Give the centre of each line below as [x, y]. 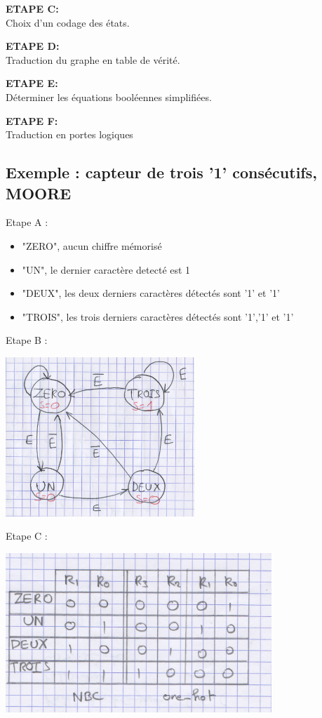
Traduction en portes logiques [69, 134]
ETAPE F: [32, 120]
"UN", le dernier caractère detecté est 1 [106, 269]
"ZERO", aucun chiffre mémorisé [92, 245]
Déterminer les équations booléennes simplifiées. [109, 97]
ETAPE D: [33, 46]
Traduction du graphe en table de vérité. [93, 59]
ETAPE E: [32, 83]
